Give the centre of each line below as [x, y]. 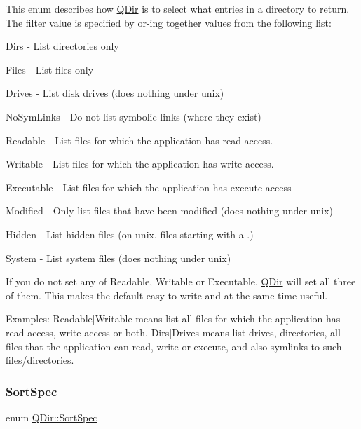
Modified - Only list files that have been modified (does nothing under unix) [170, 211]
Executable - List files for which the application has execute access [149, 187]
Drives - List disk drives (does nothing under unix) [115, 93]
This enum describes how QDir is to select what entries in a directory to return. [178, 8]
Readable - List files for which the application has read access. [139, 140]
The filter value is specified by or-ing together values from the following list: [169, 22]
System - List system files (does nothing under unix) [118, 258]
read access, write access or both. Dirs [88, 332]
